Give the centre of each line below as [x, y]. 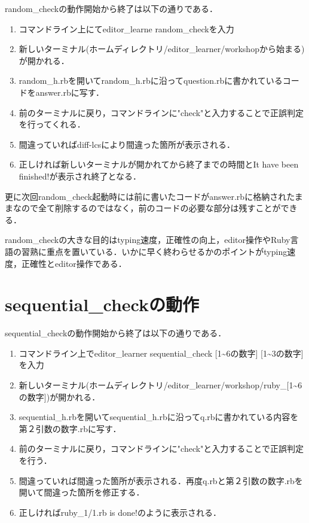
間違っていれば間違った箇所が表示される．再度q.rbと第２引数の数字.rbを [161, 480]
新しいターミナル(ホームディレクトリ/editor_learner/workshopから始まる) [162, 49]
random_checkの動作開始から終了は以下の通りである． [111, 8]
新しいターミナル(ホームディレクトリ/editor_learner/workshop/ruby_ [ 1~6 [160, 385]
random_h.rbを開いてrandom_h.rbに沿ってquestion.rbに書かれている [151, 80]
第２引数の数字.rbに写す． [70, 428]
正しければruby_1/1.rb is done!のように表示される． [120, 512]
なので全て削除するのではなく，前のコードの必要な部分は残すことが [147, 208]
